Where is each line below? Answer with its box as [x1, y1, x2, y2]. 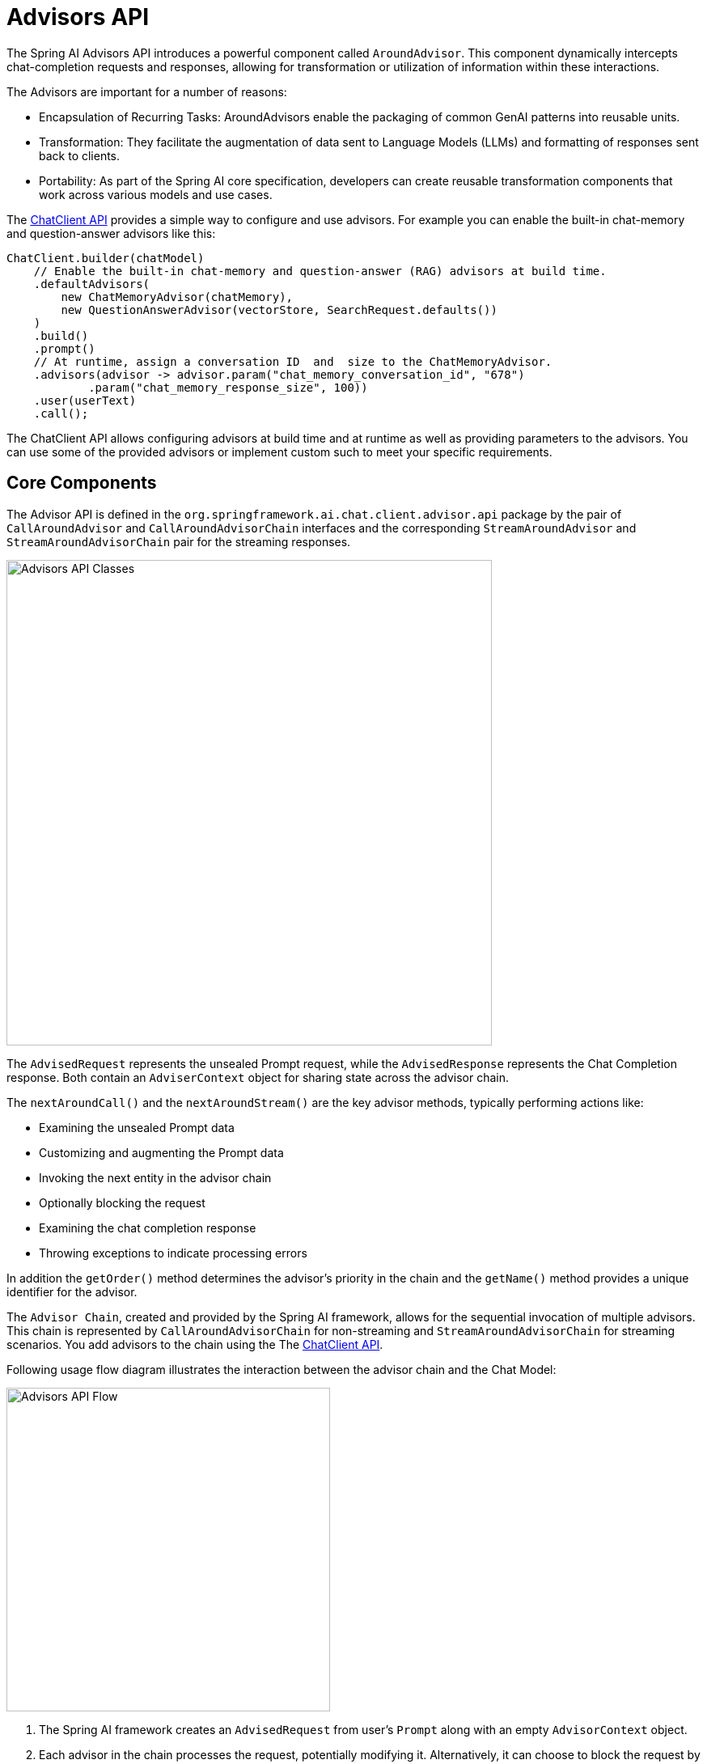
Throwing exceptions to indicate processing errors [39, 1245, 307, 1260]
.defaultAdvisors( [33, 277, 150, 290]
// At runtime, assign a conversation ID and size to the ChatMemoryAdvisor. [33, 354, 552, 368]
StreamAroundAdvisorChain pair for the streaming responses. [6, 534, 351, 549]
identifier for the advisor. [6, 1284, 138, 1299]
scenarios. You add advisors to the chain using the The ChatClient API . [6, 1337, 383, 1351]
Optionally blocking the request [39, 1195, 205, 1210]
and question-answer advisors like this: [6, 226, 216, 240]
